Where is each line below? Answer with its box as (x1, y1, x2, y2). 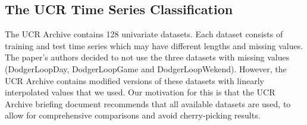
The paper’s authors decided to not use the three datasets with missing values (5, 51, 290, 63)
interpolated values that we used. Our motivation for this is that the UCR (5, 86, 275, 98)
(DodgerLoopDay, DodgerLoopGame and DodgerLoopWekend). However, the (5, 62, 287, 75)
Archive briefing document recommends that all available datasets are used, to (5, 97, 291, 110)
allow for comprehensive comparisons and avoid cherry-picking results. (5, 109, 261, 121)
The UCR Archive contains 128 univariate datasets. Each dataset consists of (5, 28, 283, 40)
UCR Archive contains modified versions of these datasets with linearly (5, 74, 264, 86)
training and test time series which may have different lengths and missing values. (5, 39, 303, 52)
